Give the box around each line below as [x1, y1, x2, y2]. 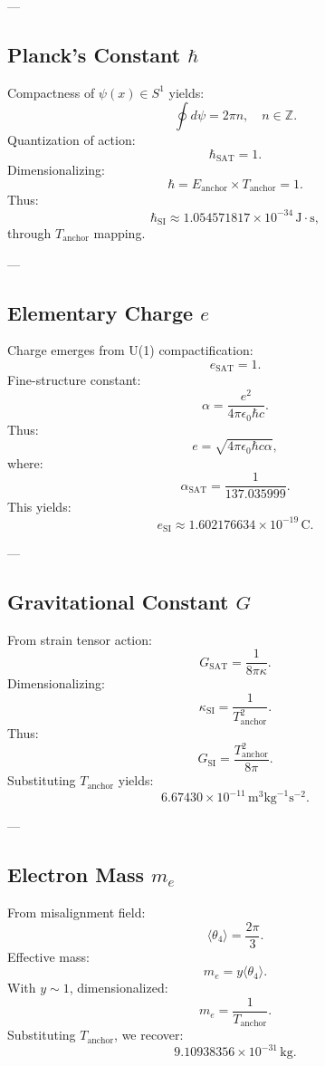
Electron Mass [7, 860, 144, 888]
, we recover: [114, 1025, 184, 1044]
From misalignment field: [7, 902, 146, 921]
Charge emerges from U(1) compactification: [7, 341, 253, 360]
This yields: [7, 497, 72, 516]
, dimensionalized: [69, 978, 168, 997]
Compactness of [7, 82, 95, 101]
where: [7, 453, 43, 472]
